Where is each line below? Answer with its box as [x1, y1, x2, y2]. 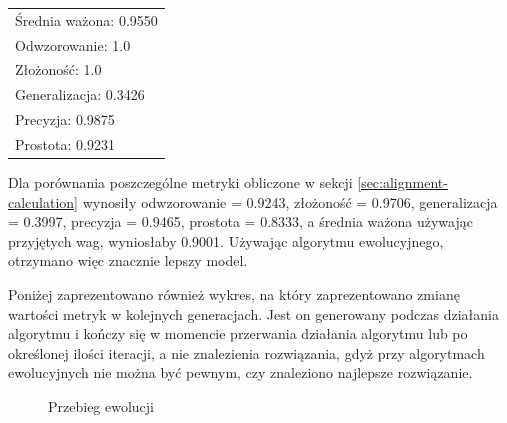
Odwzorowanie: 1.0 [15, 34, 131, 55]
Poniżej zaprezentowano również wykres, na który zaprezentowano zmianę [8, 284, 460, 305]
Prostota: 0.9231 [15, 133, 115, 154]
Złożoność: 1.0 [15, 59, 102, 80]
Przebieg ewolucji [48, 396, 155, 416]
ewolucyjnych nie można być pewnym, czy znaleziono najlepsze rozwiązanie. [8, 362, 473, 383]
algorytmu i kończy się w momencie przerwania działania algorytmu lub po [8, 323, 468, 344]
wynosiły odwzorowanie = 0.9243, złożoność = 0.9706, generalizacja [82, 191, 498, 212]
